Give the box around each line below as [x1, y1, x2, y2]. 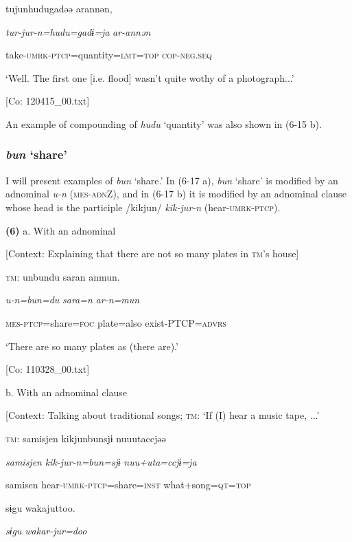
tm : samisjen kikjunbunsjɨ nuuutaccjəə [5, 431, 166, 445]
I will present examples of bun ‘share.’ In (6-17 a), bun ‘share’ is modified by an [5, 173, 338, 187]
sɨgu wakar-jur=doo [5, 523, 87, 538]
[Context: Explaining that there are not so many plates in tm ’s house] [5, 246, 299, 261]
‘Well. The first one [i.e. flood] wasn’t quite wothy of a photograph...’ [5, 70, 294, 85]
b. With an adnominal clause [5, 384, 128, 399]
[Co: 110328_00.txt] [5, 362, 90, 376]
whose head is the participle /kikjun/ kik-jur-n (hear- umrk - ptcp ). [5, 199, 281, 214]
